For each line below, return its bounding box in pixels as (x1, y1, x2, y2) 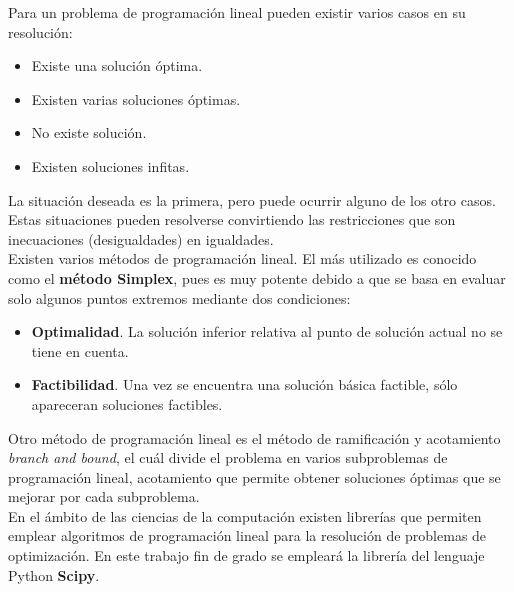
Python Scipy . (8, 564, 100, 585)
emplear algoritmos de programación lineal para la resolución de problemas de (8, 525, 487, 546)
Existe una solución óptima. (31, 55, 203, 76)
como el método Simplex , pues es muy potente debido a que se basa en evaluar (8, 267, 506, 288)
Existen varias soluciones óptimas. (31, 88, 241, 109)
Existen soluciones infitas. (31, 155, 190, 176)
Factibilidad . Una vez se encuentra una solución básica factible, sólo (31, 374, 458, 395)
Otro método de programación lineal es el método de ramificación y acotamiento (8, 427, 501, 448)
